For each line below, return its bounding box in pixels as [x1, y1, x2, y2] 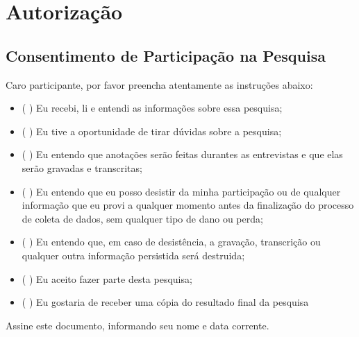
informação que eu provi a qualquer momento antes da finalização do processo [22, 198, 354, 212]
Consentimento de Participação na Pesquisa [6, 44, 326, 66]
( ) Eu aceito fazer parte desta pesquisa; [22, 271, 192, 286]
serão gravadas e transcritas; [22, 160, 142, 175]
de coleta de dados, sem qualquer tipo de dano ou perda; [22, 211, 263, 225]
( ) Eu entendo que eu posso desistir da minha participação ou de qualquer [22, 184, 341, 198]
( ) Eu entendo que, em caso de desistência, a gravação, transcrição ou [22, 234, 321, 249]
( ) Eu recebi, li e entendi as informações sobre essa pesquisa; [22, 101, 283, 115]
